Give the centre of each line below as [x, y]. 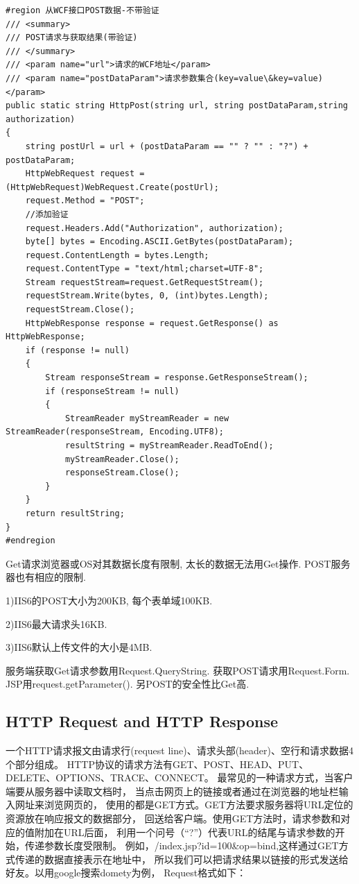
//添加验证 [47, 214]
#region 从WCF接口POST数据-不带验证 [82, 10]
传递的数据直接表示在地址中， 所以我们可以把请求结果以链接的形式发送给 [182, 859]
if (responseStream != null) [112, 391]
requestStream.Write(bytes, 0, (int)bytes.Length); [147, 296]
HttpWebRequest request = [85, 174]
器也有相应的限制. [46, 577]
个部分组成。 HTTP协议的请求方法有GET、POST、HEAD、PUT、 [157, 764]
